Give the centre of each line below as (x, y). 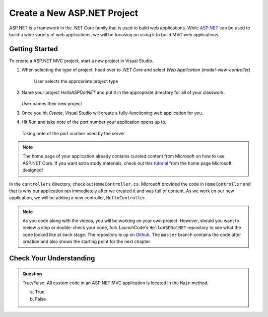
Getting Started (33, 49)
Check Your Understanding (52, 258)
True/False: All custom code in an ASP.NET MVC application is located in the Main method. (116, 283)
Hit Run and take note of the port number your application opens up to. (94, 122)
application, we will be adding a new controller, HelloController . (78, 198)
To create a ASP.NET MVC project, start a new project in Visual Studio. (81, 61)
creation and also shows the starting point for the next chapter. (87, 241)
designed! (33, 170)
